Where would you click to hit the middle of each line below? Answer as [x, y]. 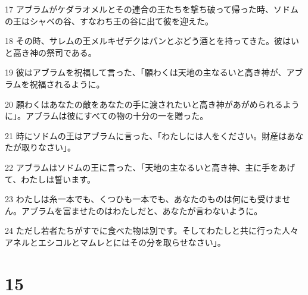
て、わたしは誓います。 [50, 179]
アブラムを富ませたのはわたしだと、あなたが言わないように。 [142, 210]
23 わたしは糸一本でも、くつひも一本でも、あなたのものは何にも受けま [144, 199]
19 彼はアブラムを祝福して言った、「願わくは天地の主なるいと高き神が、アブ [154, 72]
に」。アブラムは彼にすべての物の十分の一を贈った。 [107, 116]
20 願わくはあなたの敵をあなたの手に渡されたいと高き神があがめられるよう [152, 104]
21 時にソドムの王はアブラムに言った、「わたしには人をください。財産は [146, 135]
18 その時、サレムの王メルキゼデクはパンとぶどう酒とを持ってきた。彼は [148, 41]
